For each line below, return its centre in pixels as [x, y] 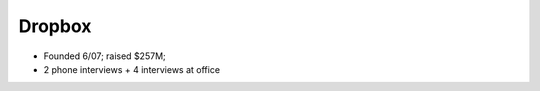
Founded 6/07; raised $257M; [105, 56]
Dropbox [55, 26]
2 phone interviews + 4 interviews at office [131, 69]
